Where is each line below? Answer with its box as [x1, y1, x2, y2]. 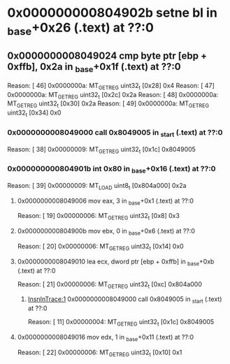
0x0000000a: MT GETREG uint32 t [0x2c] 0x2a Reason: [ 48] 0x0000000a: [7, 90, 219, 101]
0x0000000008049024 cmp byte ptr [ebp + [7, 50, 208, 62]
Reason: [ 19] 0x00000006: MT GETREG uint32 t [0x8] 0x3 [17, 212, 180, 221]
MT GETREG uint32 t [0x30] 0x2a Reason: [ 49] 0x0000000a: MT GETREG [7, 99, 210, 110]
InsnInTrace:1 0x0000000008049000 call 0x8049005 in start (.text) [27, 295, 222, 305]
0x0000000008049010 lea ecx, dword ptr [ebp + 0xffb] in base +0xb [17, 257, 215, 267]
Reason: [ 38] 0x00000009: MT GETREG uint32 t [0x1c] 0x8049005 [7, 145, 196, 155]
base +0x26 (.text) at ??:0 [7, 20, 154, 38]
